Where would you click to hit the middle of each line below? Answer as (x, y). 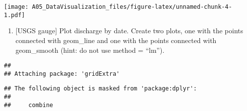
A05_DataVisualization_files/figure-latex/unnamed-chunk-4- (132, 7)
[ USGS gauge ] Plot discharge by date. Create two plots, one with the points (129, 31)
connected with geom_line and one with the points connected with (116, 40)
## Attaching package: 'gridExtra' (62, 74)
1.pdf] (14, 15)
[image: (16, 7)
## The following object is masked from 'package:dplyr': (100, 89)
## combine (29, 105)
